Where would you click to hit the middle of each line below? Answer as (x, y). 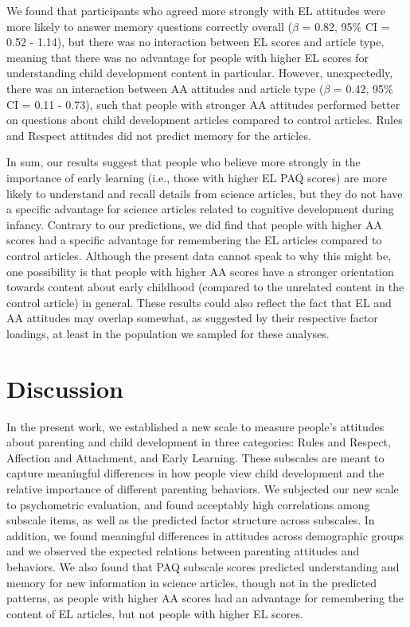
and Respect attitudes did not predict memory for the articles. (159, 135)
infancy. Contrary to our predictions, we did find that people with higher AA (195, 224)
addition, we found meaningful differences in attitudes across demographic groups (205, 535)
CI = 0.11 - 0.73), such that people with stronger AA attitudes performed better (203, 104)
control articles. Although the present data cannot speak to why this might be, (199, 255)
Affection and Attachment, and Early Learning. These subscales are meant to (195, 457)
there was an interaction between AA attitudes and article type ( (165, 88)
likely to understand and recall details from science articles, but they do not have (205, 193)
